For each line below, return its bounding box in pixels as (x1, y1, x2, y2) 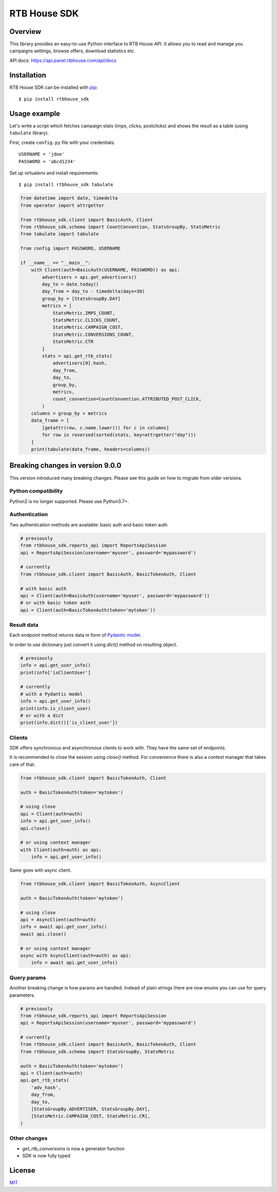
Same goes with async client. (9, 867, 72, 874)
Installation (9, 71, 46, 79)
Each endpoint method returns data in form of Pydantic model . (9, 632, 142, 638)
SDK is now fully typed (22, 1153, 71, 1159)
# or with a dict (20, 713, 64, 718)
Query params (9, 974, 46, 981)
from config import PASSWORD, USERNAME (20, 246, 121, 251)
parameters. (9, 992, 35, 998)
